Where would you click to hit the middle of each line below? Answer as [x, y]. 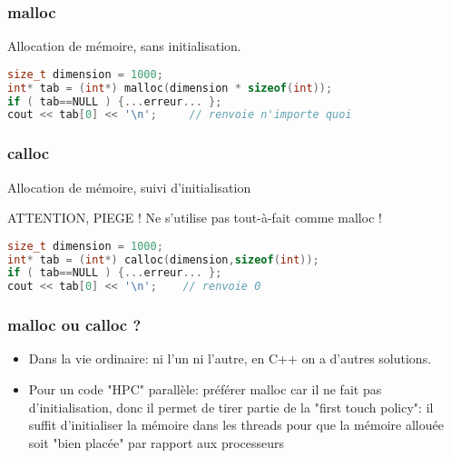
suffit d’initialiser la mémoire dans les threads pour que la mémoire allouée [236, 425]
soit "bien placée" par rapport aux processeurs [157, 442]
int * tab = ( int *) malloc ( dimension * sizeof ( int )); [170, 88]
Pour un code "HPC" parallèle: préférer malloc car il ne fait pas [205, 389]
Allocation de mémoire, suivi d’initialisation [129, 187]
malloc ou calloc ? [74, 325]
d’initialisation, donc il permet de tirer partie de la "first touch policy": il [231, 407]
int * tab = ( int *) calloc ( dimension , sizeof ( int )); [163, 259]
